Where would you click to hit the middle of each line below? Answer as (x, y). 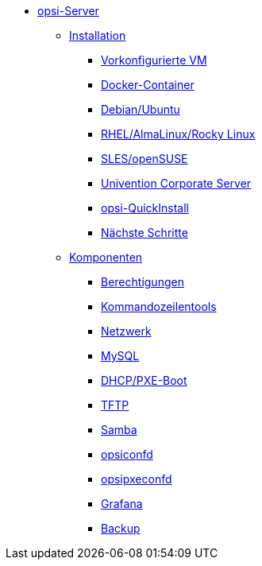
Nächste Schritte (144, 233)
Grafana (122, 504)
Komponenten (106, 257)
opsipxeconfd (137, 479)
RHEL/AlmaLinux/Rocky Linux (178, 134)
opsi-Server (68, 11)
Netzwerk (126, 331)
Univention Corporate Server (176, 183)
